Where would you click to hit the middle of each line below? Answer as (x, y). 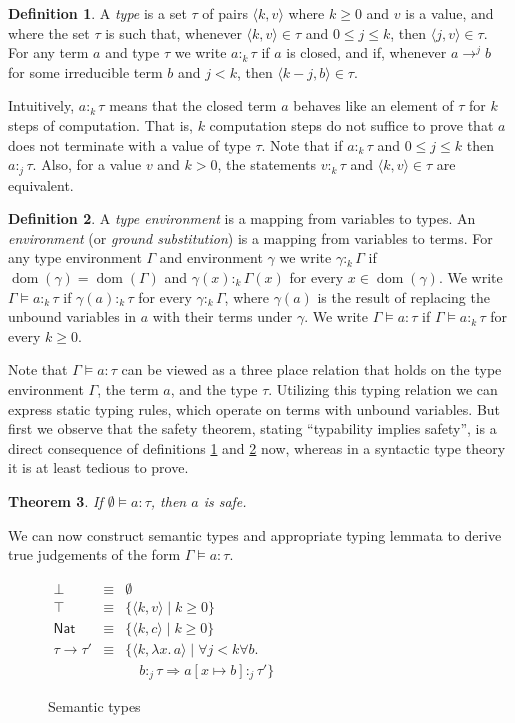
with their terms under (222, 316)
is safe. (225, 500)
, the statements (267, 164)
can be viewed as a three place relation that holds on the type (311, 369)
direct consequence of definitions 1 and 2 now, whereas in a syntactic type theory (257, 447)
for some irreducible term (85, 71)
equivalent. (41, 184)
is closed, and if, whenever (366, 52)
